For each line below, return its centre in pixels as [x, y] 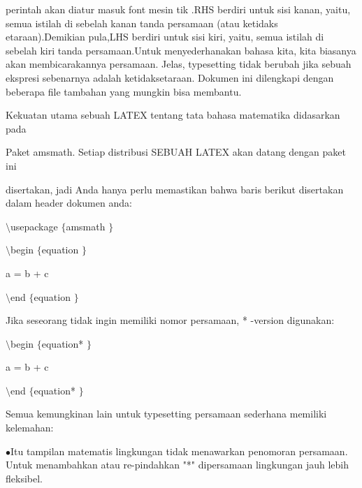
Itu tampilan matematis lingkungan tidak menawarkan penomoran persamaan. [179, 451]
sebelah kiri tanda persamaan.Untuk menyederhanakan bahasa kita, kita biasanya [181, 50]
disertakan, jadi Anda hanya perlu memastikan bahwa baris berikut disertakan [175, 189]
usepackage [34, 226]
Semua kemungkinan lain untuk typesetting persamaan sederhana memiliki [166, 414]
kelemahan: [30, 428]
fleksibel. [24, 478]
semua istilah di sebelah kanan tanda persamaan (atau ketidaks [142, 23]
